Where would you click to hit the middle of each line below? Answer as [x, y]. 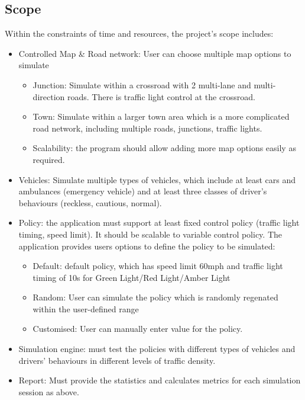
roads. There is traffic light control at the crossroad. [161, 96]
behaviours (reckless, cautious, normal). [90, 202]
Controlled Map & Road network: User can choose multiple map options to [155, 53]
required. [49, 159]
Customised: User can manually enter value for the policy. [138, 329]
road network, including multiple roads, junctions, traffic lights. [147, 128]
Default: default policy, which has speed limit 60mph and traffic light [158, 266]
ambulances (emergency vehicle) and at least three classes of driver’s [143, 191]
